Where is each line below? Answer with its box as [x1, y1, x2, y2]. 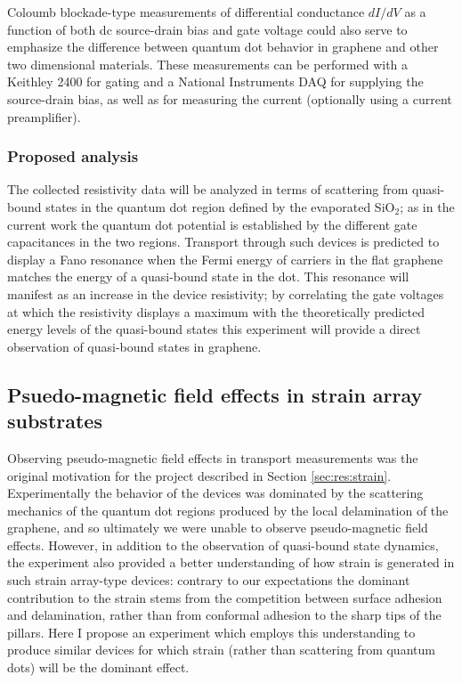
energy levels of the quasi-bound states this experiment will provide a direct [7, 320, 421, 338]
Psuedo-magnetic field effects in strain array [7, 380, 423, 408]
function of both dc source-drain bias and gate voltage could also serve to [7, 20, 408, 38]
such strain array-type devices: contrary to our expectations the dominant [7, 571, 410, 589]
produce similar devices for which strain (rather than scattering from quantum [7, 640, 435, 659]
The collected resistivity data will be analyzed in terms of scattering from [7, 180, 409, 199]
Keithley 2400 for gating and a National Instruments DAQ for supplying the [7, 72, 424, 91]
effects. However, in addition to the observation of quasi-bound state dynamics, [7, 535, 439, 554]
